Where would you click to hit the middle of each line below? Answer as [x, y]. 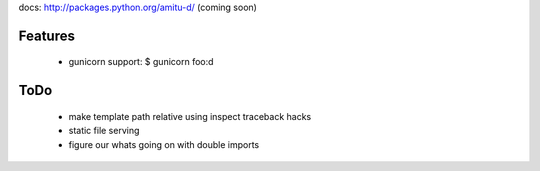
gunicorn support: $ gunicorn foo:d [141, 62]
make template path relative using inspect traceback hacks [190, 116]
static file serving [104, 131]
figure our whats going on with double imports [164, 144]
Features [46, 35]
